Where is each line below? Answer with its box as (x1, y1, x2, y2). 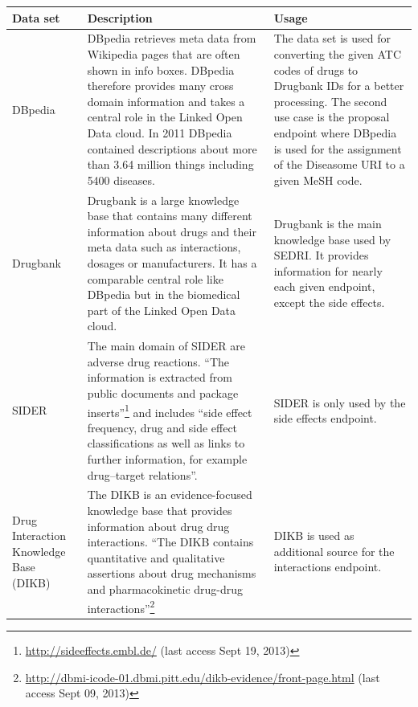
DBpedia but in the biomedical (87, 286, 240, 303)
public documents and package (87, 384, 239, 401)
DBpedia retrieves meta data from (87, 30, 256, 47)
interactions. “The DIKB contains (87, 533, 254, 550)
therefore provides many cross (87, 77, 234, 94)
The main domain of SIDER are (87, 337, 245, 354)
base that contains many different (87, 207, 252, 224)
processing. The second (273, 92, 387, 109)
